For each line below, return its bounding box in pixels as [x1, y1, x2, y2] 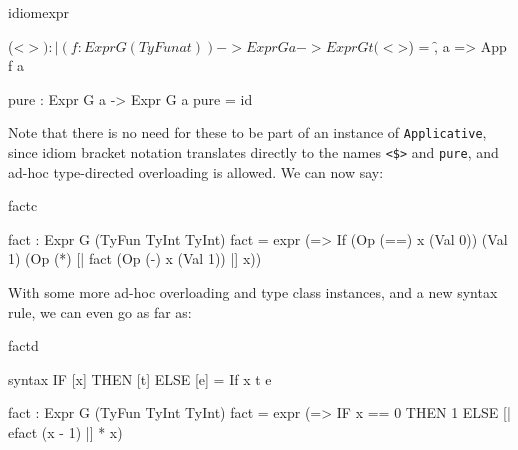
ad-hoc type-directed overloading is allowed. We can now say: [8, 161, 384, 182]
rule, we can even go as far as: [8, 301, 192, 322]
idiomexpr [8, 2, 70, 22]
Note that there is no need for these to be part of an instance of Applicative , [8, 122, 487, 143]
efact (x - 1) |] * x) [8, 422, 123, 443]
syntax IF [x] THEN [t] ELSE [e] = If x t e [8, 368, 272, 389]
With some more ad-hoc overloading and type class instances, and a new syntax [8, 282, 498, 303]
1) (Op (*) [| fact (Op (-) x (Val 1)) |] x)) [8, 248, 262, 269]
